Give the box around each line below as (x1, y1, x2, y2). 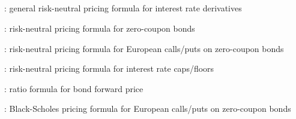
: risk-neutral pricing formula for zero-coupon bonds (4, 22, 195, 34)
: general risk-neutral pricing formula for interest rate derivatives (4, 2, 242, 14)
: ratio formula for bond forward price (4, 82, 143, 94)
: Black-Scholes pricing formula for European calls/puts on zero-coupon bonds (4, 102, 291, 115)
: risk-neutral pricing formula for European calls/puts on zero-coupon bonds (4, 42, 284, 54)
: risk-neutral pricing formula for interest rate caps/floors (4, 62, 214, 75)
